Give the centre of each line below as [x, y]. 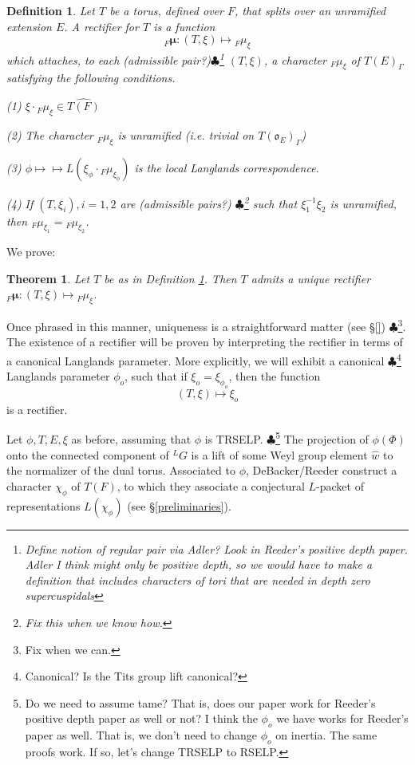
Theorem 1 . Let [48, 278]
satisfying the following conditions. [91, 78]
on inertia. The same [326, 735]
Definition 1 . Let [51, 10]
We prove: [31, 252]
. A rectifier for [101, 26]
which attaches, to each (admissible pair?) [109, 59]
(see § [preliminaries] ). [179, 505]
